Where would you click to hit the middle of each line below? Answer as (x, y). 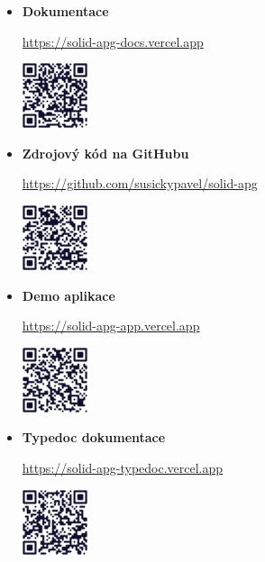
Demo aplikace (69, 295)
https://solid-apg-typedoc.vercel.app (123, 467)
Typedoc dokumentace (94, 437)
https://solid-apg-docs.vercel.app (113, 41)
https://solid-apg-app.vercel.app (111, 326)
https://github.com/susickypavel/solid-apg (140, 183)
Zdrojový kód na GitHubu (105, 153)
